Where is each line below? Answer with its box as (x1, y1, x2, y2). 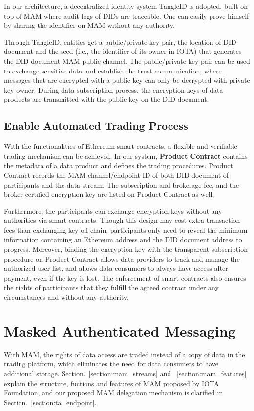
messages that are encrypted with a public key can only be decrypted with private (4, 75, 250, 85)
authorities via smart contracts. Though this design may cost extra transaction (4, 215, 240, 225)
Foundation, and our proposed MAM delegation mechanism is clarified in (4, 387, 223, 398)
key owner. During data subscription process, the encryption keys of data (4, 84, 223, 95)
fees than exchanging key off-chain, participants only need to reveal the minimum (4, 224, 248, 235)
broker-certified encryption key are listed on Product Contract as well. (4, 189, 214, 199)
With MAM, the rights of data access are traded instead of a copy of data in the (4, 349, 245, 359)
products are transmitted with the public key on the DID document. (4, 94, 209, 104)
